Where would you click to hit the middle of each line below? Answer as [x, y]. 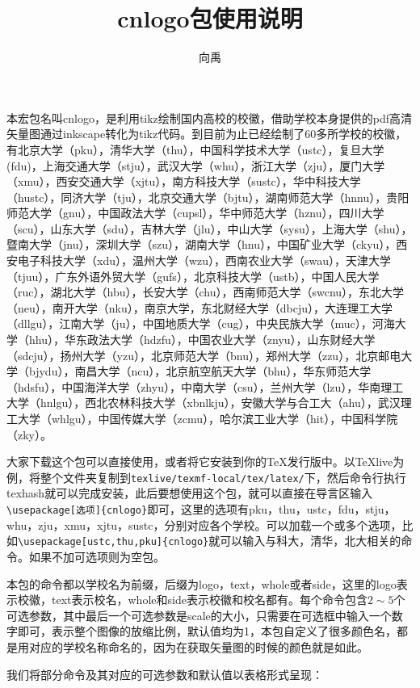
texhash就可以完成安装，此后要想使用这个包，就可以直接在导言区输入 [190, 493]
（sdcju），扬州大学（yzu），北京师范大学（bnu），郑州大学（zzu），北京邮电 [204, 355]
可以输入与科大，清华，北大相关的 [311, 541]
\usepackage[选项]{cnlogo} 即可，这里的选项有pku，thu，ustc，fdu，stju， [201, 509]
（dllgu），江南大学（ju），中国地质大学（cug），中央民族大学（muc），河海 [201, 323]
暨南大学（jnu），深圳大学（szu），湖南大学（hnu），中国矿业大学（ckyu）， [202, 244]
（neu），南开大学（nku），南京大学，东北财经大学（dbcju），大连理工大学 [199, 307]
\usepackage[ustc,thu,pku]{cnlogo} [113, 542]
